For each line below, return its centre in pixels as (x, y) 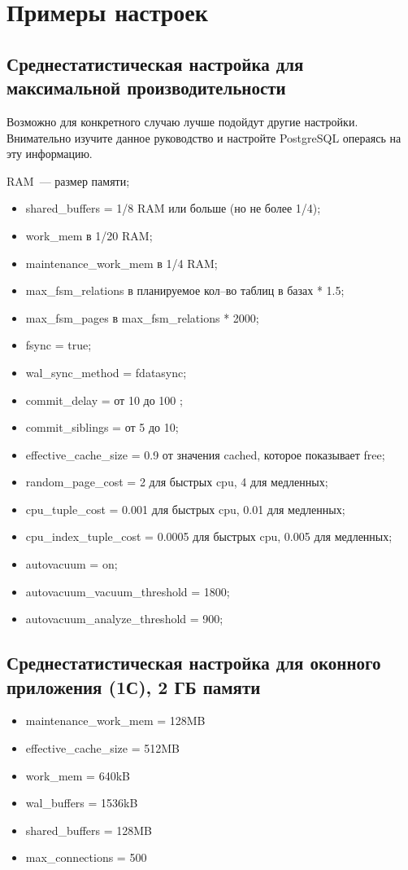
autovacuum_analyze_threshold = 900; (124, 619)
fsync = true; (59, 345)
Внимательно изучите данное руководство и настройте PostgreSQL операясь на (204, 137)
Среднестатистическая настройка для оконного (194, 663)
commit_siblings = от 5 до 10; (102, 427)
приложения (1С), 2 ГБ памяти (134, 686)
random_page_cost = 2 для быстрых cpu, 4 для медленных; (177, 482)
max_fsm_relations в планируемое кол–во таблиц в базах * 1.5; (185, 290)
